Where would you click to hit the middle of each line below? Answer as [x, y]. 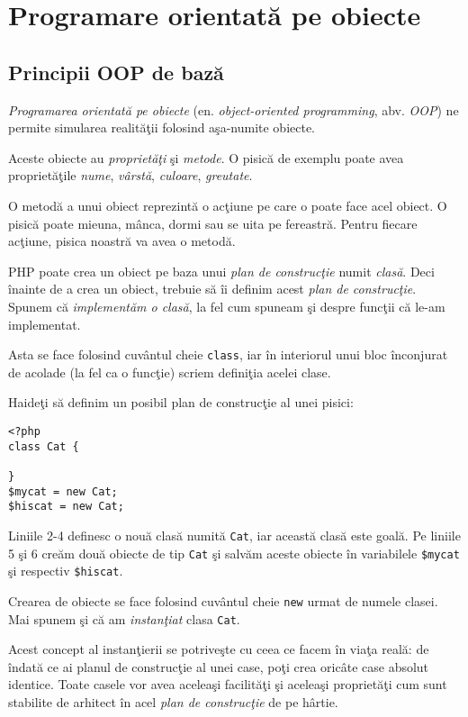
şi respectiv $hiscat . [66, 571]
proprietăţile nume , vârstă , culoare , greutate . [130, 175]
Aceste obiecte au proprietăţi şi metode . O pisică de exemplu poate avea [206, 157]
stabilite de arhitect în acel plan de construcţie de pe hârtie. [173, 701]
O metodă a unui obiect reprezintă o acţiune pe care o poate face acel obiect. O [228, 205]
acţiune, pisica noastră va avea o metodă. [122, 241]
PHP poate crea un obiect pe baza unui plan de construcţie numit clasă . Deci [221, 271]
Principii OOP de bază [116, 72]
